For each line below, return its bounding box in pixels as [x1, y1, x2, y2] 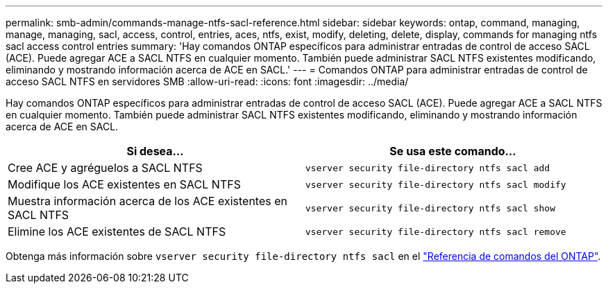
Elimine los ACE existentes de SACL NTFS [8, 225, 226, 238]
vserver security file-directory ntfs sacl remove [305, 226, 566, 237]
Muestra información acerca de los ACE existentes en [8, 194, 287, 208]
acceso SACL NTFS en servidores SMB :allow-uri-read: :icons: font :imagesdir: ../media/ [6, 76, 409, 87]
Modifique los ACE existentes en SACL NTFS [8, 177, 241, 191]
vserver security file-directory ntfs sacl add [305, 162, 550, 173]
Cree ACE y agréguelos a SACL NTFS [8, 161, 203, 175]
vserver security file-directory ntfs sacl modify [305, 179, 566, 190]
